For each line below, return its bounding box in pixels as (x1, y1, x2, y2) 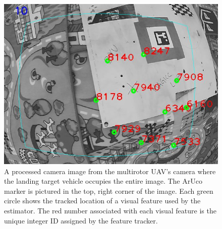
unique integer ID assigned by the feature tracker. (4, 215, 158, 225)
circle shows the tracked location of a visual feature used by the (4, 195, 201, 206)
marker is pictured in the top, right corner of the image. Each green (4, 185, 213, 196)
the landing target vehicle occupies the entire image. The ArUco (4, 176, 202, 186)
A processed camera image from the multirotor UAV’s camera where (4, 166, 216, 176)
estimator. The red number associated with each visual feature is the (4, 205, 216, 215)
